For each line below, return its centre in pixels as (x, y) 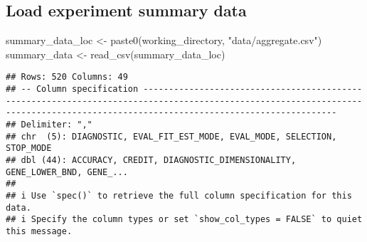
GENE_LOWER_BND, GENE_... (67, 172)
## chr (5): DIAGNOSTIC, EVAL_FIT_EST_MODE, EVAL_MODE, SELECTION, (171, 136)
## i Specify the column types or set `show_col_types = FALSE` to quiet (184, 220)
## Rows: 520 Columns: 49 (67, 77)
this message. (39, 231)
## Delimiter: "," (49, 125)
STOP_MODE (29, 148)
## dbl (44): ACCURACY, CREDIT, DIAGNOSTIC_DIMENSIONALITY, (151, 160)
